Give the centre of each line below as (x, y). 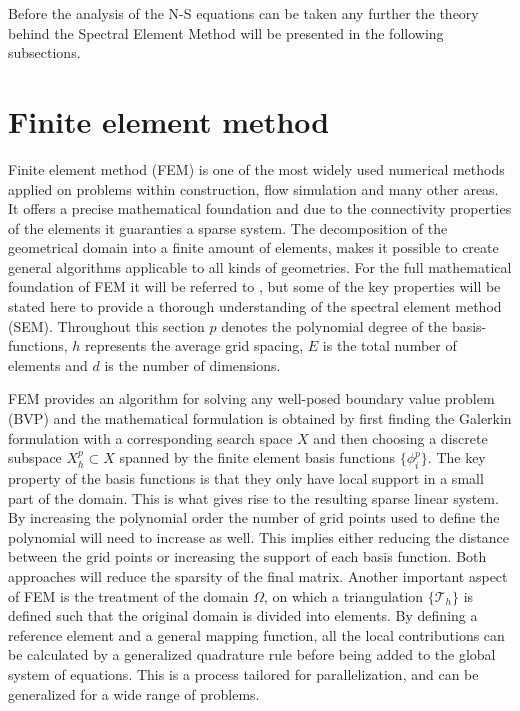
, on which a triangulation (343, 595)
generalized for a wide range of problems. (134, 693)
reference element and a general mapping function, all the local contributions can (256, 634)
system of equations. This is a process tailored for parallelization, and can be (243, 673)
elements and (48, 364)
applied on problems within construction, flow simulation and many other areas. (253, 188)
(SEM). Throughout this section (106, 325)
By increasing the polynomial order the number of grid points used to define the (254, 517)
